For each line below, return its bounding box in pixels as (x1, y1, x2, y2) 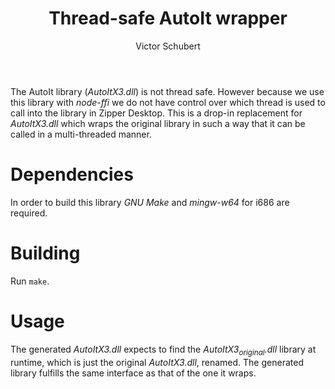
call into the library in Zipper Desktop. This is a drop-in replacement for (10, 107, 303, 119)
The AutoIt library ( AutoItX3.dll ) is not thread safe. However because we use (10, 85, 325, 97)
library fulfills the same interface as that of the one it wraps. (10, 367, 257, 379)
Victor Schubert (135, 40, 201, 52)
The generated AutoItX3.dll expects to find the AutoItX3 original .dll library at (10, 343, 317, 357)
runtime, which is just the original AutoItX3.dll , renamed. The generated (10, 356, 304, 368)
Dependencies (10, 163, 134, 186)
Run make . (10, 275, 50, 287)
